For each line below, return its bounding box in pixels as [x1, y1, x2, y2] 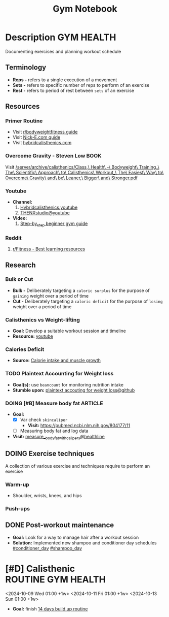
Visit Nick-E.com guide [12, 134, 61, 140]
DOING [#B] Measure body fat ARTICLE [5, 400, 104, 407]
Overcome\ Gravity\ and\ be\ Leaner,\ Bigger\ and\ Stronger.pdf [5, 175, 138, 181]
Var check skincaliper [20, 417, 68, 423]
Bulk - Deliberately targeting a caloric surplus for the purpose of [12, 287, 150, 294]
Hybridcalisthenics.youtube [20, 204, 78, 211]
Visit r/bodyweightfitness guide [12, 129, 78, 135]
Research [5, 261, 36, 269]
